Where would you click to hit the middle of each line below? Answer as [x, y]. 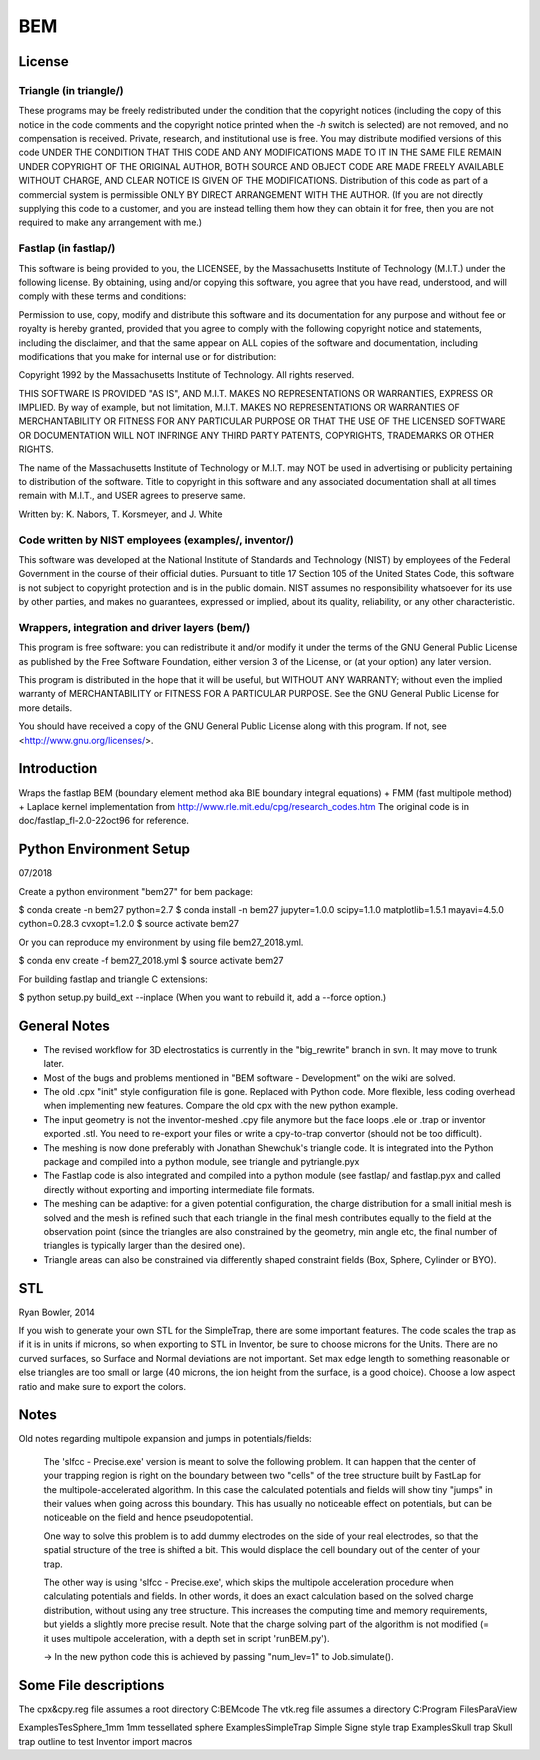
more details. [45, 707]
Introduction [58, 768]
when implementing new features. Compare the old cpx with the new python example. [221, 1106]
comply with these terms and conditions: [102, 296]
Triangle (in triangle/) [71, 90]
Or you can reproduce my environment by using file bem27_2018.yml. [161, 942]
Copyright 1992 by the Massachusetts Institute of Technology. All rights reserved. [186, 375]
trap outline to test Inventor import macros [105, 1741]
